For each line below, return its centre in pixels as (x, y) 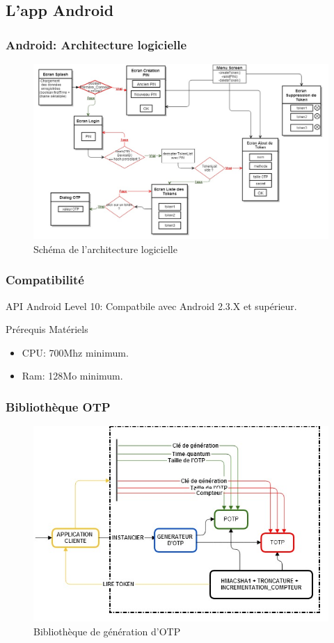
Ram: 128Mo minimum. (72, 376)
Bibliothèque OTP (58, 406)
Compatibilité (45, 280)
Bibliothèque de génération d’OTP (107, 631)
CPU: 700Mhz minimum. (75, 352)
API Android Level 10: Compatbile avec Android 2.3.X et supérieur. (151, 306)
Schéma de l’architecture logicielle (105, 249)
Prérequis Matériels (47, 329)
